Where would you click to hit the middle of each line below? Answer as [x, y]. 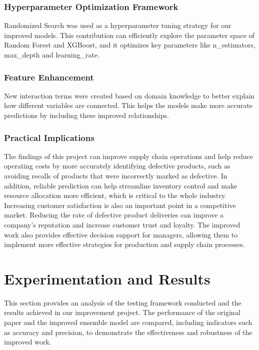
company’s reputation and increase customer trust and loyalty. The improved [122, 224]
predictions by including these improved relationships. [86, 115]
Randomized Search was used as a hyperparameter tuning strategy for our [118, 25]
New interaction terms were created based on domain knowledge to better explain [129, 95]
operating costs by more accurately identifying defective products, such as [117, 166]
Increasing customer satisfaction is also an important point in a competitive [120, 205]
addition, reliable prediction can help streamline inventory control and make [121, 185]
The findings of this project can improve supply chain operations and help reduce [128, 156]
